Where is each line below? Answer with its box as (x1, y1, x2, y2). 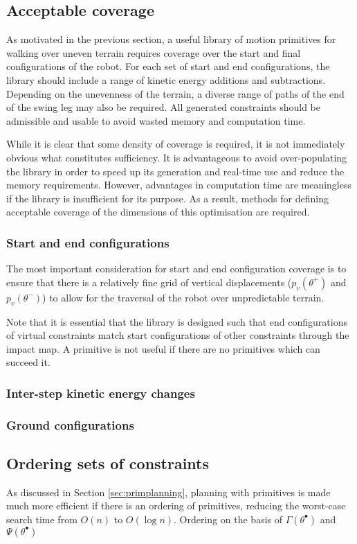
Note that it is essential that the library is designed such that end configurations (6, 314, 347, 328)
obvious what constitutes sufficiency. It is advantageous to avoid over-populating (6, 150, 347, 164)
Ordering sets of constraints (6, 452, 210, 473)
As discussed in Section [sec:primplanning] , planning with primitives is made (6, 484, 331, 499)
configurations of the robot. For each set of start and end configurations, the (6, 59, 330, 73)
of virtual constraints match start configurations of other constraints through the (6, 328, 349, 342)
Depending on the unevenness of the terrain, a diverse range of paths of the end (6, 86, 345, 100)
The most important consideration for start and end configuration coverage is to (6, 261, 347, 276)
